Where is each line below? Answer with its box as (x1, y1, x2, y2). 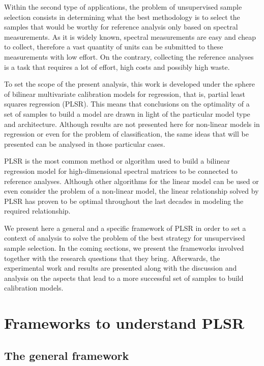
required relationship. (4, 205, 71, 216)
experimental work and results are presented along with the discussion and (4, 263, 237, 273)
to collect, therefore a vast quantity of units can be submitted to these (4, 41, 223, 52)
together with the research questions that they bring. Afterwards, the (4, 252, 220, 263)
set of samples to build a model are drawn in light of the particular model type (4, 108, 250, 119)
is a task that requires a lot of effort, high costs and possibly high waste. (4, 61, 230, 72)
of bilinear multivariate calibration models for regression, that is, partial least (4, 88, 245, 99)
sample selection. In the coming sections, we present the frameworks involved (4, 243, 244, 253)
